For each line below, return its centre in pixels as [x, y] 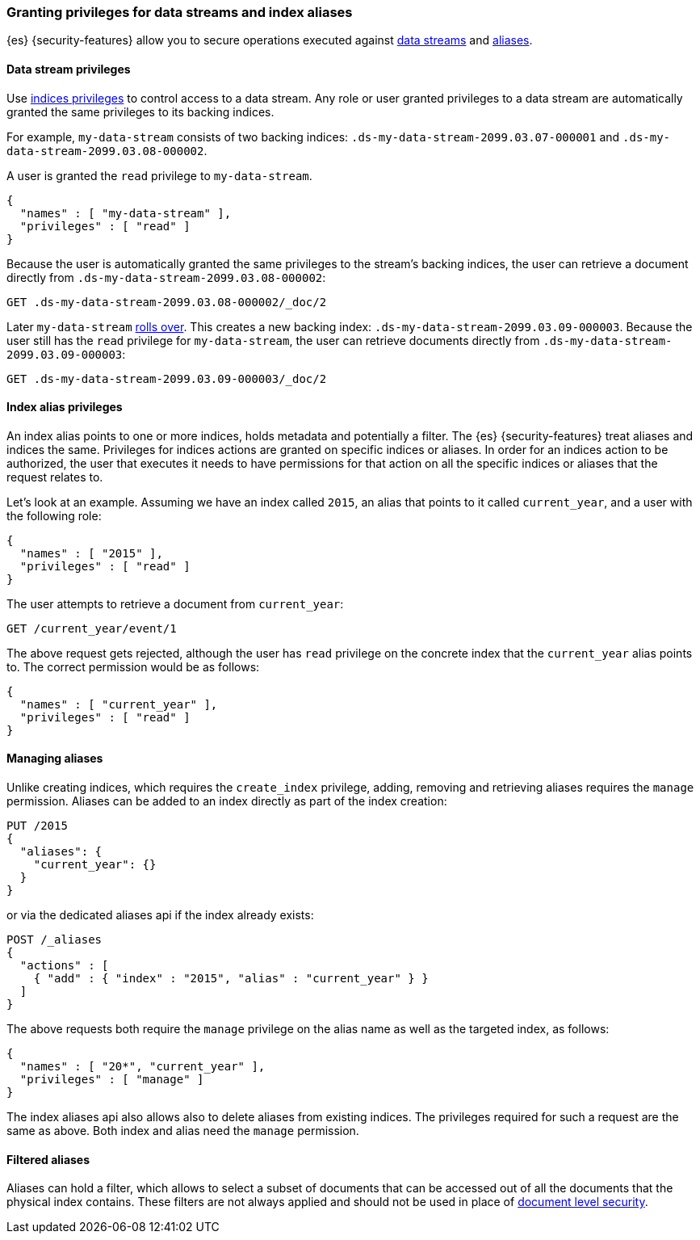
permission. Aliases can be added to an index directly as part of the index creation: [227, 801]
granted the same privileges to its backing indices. [140, 111]
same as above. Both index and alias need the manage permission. [183, 1131]
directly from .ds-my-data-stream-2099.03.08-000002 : [166, 277]
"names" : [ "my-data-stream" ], [126, 213]
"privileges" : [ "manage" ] [112, 1080]
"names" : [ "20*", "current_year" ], [143, 1067]
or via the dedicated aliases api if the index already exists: [160, 915]
